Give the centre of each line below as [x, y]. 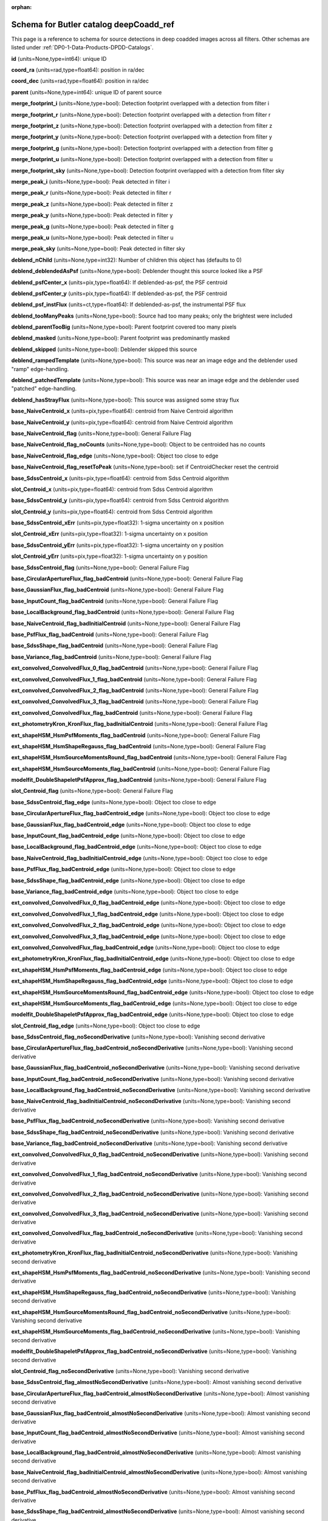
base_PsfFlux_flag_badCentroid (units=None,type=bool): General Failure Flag [110, 635]
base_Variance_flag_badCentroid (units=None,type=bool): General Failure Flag [111, 656]
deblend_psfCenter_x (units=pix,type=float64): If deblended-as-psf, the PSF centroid [119, 282]
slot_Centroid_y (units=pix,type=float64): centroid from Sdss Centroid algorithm [112, 512]
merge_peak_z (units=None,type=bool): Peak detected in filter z [92, 204]
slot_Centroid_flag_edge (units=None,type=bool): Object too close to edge [106, 1026]
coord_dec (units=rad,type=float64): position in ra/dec [80, 81]
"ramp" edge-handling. [40, 369]
